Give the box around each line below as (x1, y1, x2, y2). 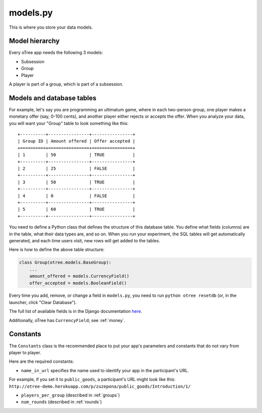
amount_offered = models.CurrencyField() (29, 273, 130, 279)
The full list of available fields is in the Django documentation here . (9, 308, 143, 314)
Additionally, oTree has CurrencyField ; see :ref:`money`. (9, 317, 126, 323)
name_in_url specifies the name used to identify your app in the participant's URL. (21, 367, 189, 373)
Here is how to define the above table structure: (9, 247, 105, 252)
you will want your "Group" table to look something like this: (9, 120, 129, 126)
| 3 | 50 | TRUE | (17, 179, 135, 185)
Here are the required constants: (9, 359, 74, 364)
